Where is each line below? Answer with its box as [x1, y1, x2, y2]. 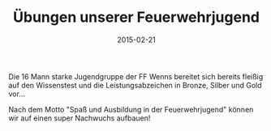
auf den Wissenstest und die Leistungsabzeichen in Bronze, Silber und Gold [8, 80, 262, 90]
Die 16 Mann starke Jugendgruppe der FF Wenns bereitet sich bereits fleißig [8, 71, 264, 81]
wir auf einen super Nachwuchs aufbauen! [8, 113, 151, 123]
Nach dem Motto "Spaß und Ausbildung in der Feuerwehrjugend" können [8, 104, 254, 114]
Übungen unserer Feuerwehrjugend [13, 8, 260, 27]
